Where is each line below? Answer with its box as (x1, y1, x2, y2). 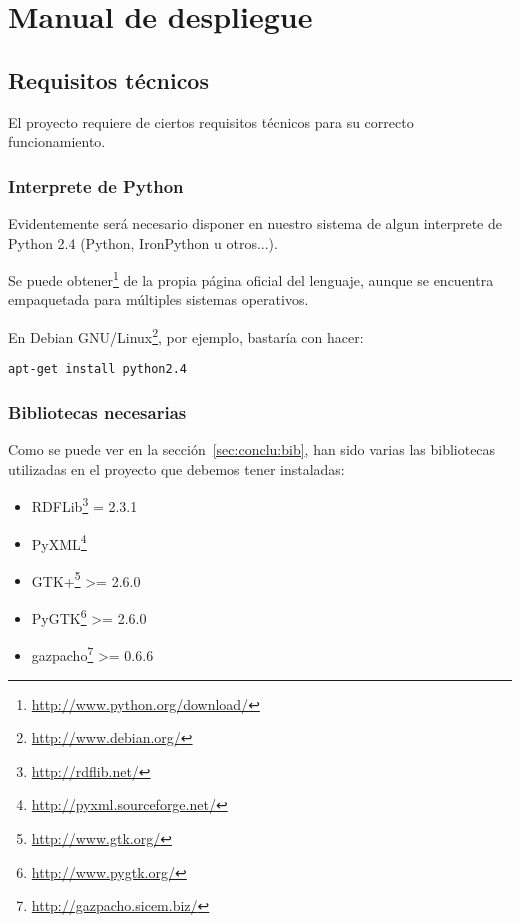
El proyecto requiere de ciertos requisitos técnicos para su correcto (8, 111, 414, 132)
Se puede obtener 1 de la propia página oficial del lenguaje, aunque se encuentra (8, 267, 494, 290)
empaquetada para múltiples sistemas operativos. (8, 289, 309, 310)
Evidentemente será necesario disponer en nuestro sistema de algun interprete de (8, 212, 502, 233)
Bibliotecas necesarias (8, 399, 187, 424)
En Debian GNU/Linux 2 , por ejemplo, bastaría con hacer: (8, 324, 364, 347)
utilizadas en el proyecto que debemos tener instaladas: (8, 458, 345, 479)
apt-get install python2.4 (8, 362, 187, 377)
